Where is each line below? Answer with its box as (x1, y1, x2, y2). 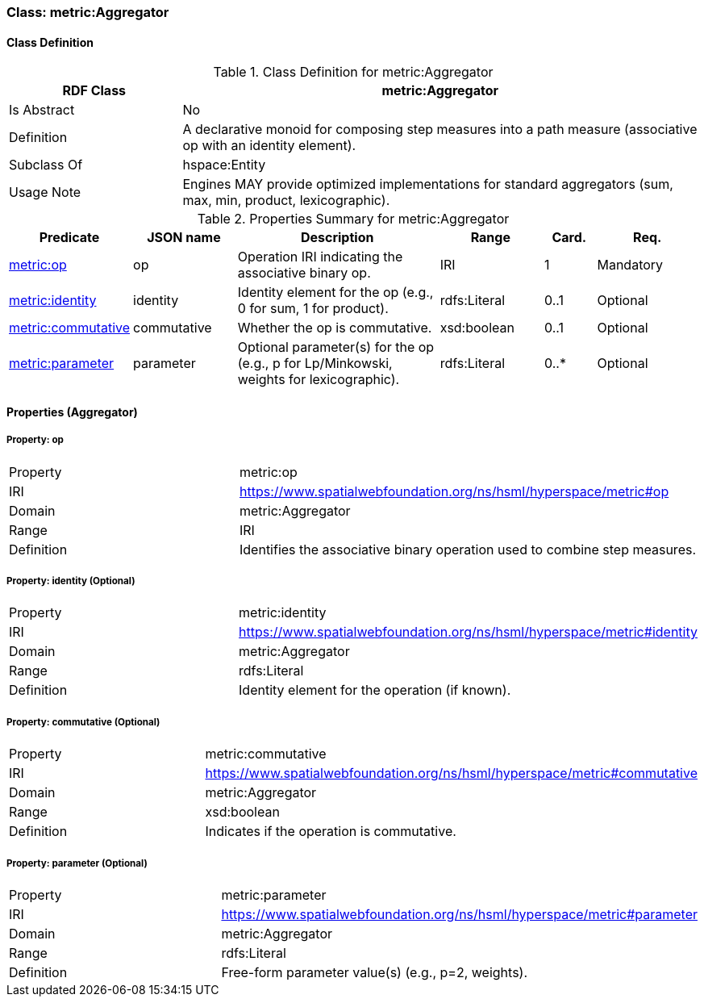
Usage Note (9, 184, 81, 201)
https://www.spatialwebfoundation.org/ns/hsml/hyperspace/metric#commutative (205, 765, 698, 782)
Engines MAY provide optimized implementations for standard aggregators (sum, (182, 176, 673, 193)
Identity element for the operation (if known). (239, 682, 511, 699)
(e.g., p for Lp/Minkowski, (237, 355, 393, 372)
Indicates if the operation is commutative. (205, 823, 456, 840)
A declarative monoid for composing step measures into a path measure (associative (182, 121, 698, 138)
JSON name (147, 229, 221, 246)
